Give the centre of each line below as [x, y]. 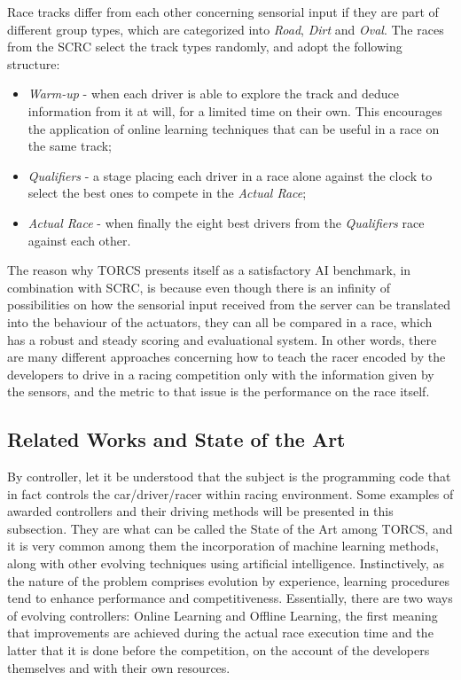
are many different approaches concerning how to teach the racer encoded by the [227, 357]
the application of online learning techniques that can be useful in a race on [234, 128]
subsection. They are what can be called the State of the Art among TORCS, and [230, 528]
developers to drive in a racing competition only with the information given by [221, 374]
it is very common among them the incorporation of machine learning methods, [223, 546]
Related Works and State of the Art [176, 439]
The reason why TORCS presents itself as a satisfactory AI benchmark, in [209, 270]
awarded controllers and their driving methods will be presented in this [200, 511]
